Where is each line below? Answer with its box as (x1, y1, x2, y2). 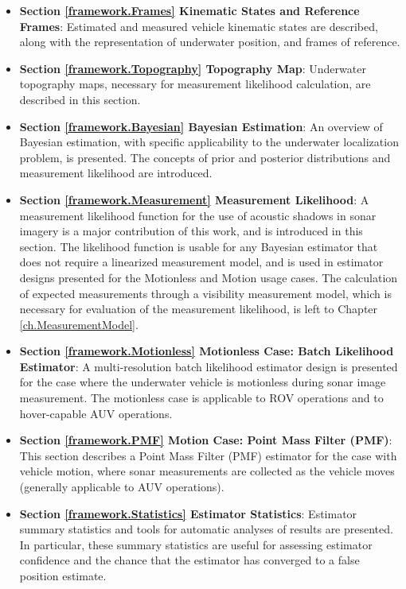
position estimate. (19, 568, 107, 583)
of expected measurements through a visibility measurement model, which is (19, 285, 392, 301)
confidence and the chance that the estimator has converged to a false (19, 552, 360, 568)
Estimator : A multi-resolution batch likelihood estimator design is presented (19, 358, 398, 374)
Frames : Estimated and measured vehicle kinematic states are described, (19, 17, 378, 34)
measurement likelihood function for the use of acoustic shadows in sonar (19, 207, 377, 223)
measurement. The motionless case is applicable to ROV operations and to (19, 389, 384, 406)
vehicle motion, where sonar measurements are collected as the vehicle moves (19, 463, 395, 479)
